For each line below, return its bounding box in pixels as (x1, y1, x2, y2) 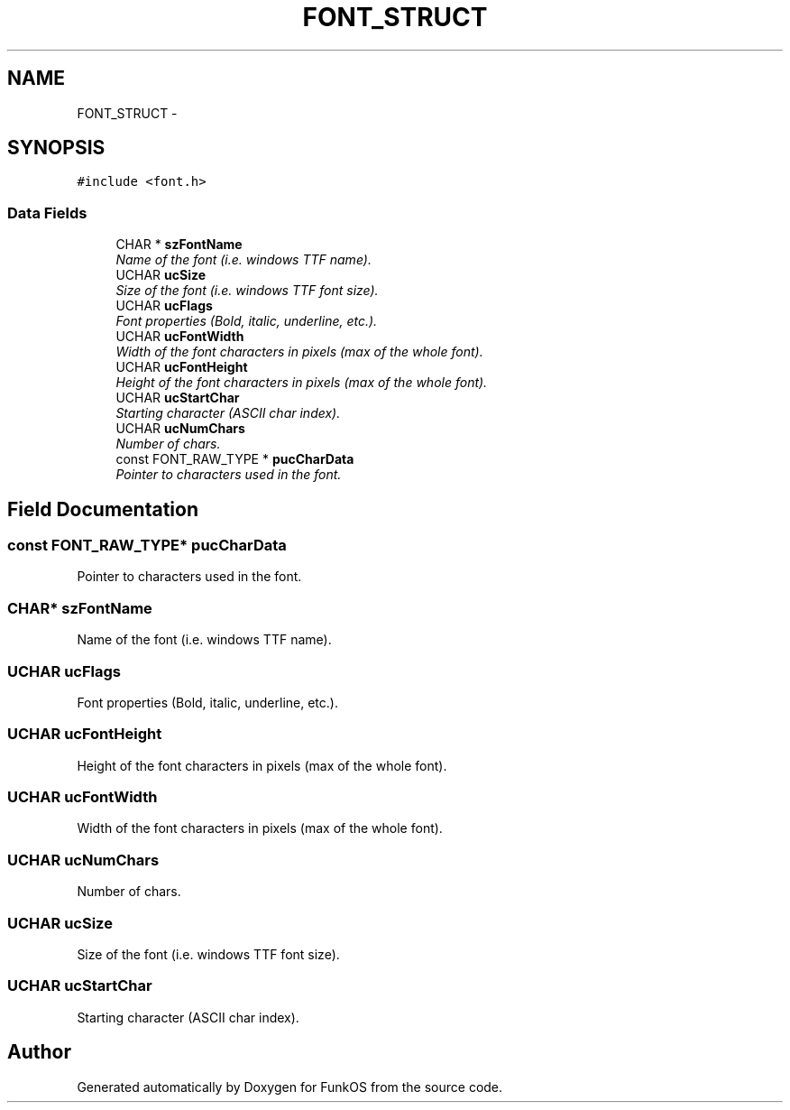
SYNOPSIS (7, 136, 106, 160)
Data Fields (7, 203, 87, 222)
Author (7, 1041, 71, 1064)
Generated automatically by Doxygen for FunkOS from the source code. (77, 1078, 503, 1095)
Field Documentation (7, 497, 198, 521)
